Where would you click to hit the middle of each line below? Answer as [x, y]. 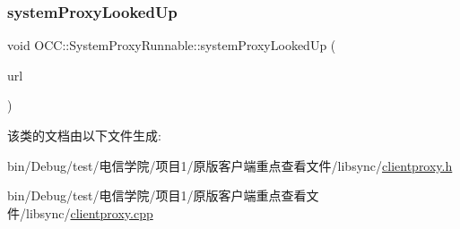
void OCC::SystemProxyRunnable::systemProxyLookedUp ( [172, 45]
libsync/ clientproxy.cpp [89, 212]
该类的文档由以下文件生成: [84, 135]
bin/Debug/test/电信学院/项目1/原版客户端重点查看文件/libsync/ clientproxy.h [230, 165]
